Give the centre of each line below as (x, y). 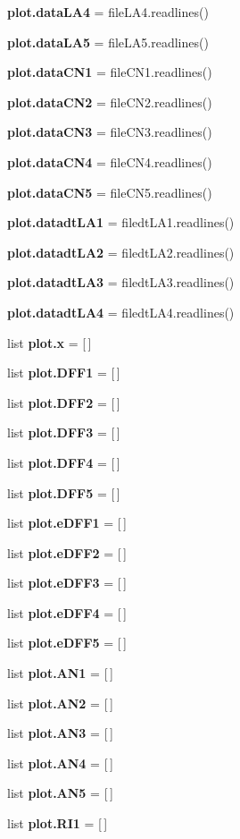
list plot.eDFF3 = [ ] (67, 583)
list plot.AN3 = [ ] (60, 733)
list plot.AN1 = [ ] (60, 673)
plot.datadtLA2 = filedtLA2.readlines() (121, 252)
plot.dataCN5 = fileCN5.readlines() (110, 192)
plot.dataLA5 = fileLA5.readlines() (108, 42)
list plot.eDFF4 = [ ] (67, 612)
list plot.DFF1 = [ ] (64, 373)
